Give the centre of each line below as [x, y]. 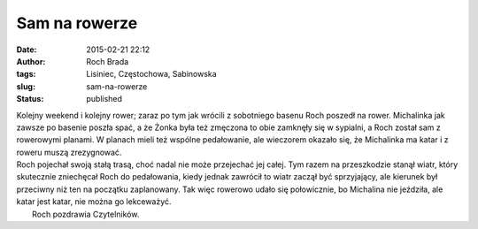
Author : [31, 61]
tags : [26, 74]
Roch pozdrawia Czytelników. [86, 214]
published [104, 99]
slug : [26, 86]
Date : [27, 50]
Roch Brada [108, 61]
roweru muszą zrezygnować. [69, 152]
